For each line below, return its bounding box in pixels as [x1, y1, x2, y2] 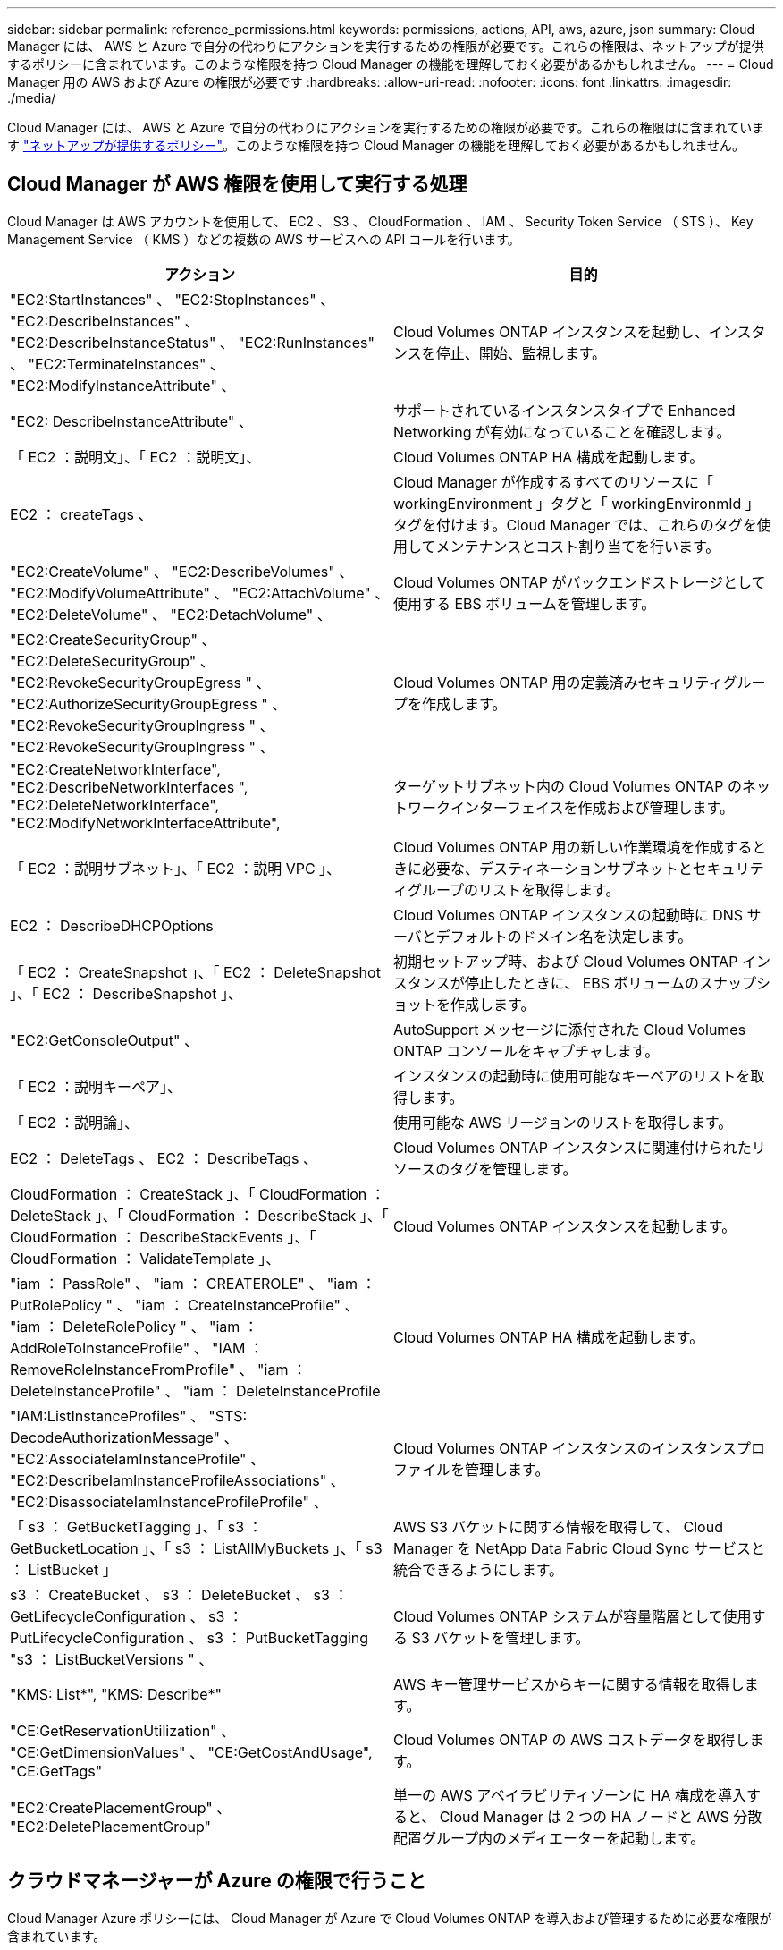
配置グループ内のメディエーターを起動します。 [393, 1828, 705, 1847]
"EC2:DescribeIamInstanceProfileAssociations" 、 [10, 1471, 345, 1489]
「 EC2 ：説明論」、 [10, 1113, 139, 1132]
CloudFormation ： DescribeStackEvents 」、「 [10, 1227, 316, 1246]
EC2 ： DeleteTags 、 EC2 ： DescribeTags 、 [10, 1149, 318, 1167]
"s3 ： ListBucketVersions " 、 [10, 1649, 214, 1668]
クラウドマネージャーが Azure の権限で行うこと [7, 1869, 426, 1893]
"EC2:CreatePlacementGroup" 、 [10, 1798, 232, 1817]
